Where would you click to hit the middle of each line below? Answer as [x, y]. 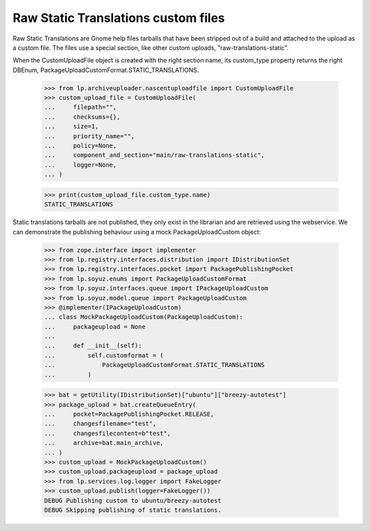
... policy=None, [81, 146]
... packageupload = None [95, 326]
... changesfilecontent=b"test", [108, 433]
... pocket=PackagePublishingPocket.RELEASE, [129, 414]
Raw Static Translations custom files [119, 18]
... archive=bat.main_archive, [104, 443]
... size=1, [72, 126]
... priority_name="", [89, 136]
